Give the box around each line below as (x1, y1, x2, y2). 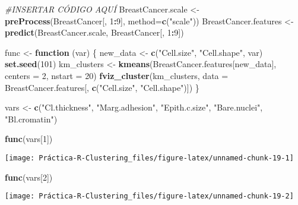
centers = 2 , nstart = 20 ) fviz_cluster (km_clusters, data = (5, 69, 229, 81)
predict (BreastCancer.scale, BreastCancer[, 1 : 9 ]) (5, 26, 184, 39)
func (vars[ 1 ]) (5, 133, 53, 145)
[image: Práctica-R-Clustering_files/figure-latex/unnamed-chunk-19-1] (5, 153, 294, 162)
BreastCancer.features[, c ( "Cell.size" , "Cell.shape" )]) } (5, 81, 199, 93)
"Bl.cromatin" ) (5, 112, 58, 125)
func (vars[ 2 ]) (5, 171, 53, 183)
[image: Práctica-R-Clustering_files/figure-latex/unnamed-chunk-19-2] (5, 192, 294, 201)
